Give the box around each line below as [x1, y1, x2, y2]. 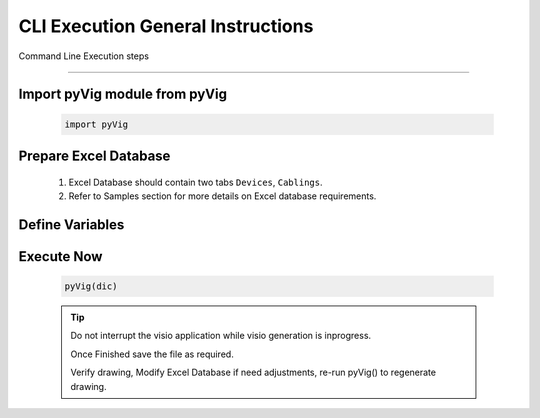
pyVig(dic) [64, 280, 118, 292]
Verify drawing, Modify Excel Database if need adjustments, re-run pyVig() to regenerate [70, 366, 437, 379]
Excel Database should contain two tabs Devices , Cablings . [68, 176, 323, 188]
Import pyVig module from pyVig [18, 86, 227, 103]
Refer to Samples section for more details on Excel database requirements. [68, 190, 377, 202]
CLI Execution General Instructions [18, 15, 314, 37]
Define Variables [18, 216, 125, 233]
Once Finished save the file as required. [70, 348, 234, 360]
